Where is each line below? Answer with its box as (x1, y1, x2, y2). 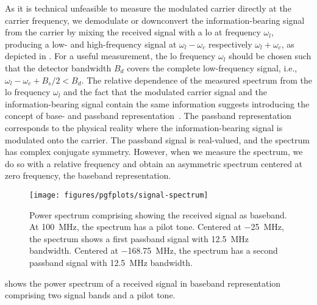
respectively (208, 37, 252, 50)
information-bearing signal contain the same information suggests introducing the (5, 97, 310, 110)
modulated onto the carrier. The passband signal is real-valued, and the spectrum (5, 133, 310, 146)
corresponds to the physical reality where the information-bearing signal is (5, 121, 283, 134)
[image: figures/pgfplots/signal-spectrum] (29, 190, 208, 199)
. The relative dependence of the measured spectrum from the (81, 73, 312, 86)
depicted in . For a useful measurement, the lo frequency (5, 49, 216, 62)
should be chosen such (229, 49, 312, 62)
